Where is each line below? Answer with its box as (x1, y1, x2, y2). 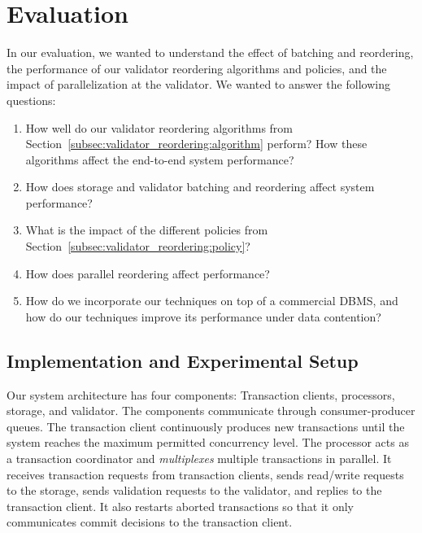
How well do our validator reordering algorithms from (25, 119, 293, 136)
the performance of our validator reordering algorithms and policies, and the (7, 59, 387, 76)
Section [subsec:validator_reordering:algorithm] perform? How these (25, 135, 368, 152)
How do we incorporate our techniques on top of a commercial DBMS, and (25, 292, 398, 309)
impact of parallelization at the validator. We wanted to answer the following (7, 76, 390, 93)
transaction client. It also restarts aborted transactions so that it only (7, 497, 354, 514)
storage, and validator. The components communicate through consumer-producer (7, 402, 415, 419)
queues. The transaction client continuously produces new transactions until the (7, 417, 405, 435)
